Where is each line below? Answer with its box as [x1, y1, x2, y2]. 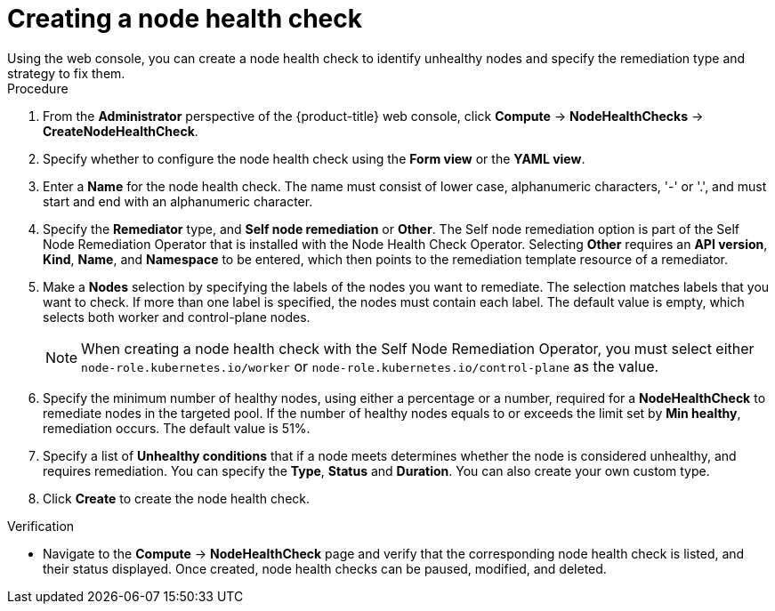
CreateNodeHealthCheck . [43, 123, 198, 139]
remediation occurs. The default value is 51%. [43, 420, 311, 436]
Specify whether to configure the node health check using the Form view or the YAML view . [43, 150, 585, 166]
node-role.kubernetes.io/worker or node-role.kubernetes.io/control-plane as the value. [81, 357, 659, 375]
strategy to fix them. [7, 65, 125, 81]
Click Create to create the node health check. [43, 490, 311, 506]
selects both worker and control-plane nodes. [43, 309, 311, 325]
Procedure [7, 80, 69, 96]
